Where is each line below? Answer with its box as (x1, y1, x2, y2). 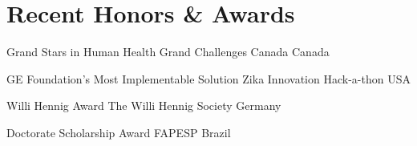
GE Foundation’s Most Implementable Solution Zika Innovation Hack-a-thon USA (6, 70, 411, 87)
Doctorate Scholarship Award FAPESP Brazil (6, 124, 231, 140)
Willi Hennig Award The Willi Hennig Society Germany (6, 97, 281, 114)
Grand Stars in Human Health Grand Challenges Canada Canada (6, 43, 330, 60)
